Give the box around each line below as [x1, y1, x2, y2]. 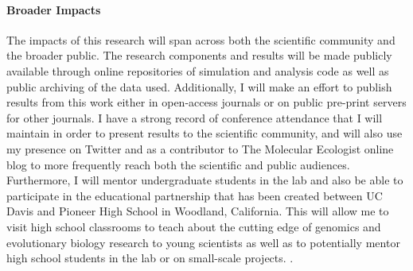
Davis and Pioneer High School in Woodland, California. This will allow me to [6, 203, 389, 219]
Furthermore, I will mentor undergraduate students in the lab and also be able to [6, 172, 403, 188]
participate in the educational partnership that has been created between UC [6, 187, 383, 203]
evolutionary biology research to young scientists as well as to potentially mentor [6, 234, 400, 250]
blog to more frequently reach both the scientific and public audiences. [6, 156, 350, 172]
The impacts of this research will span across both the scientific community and [6, 31, 395, 48]
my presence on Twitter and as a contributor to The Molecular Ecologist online [6, 140, 394, 157]
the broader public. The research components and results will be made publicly [6, 47, 392, 64]
